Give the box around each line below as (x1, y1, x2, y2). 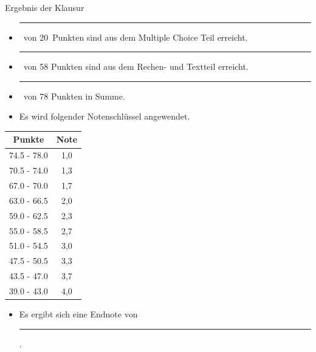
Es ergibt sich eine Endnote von (19, 308, 138, 320)
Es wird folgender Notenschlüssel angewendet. (19, 110, 190, 123)
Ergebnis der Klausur (5, 1, 84, 13)
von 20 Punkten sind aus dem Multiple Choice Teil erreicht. (23, 30, 248, 43)
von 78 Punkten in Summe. (23, 89, 125, 102)
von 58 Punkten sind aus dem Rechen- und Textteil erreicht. (23, 60, 249, 73)
